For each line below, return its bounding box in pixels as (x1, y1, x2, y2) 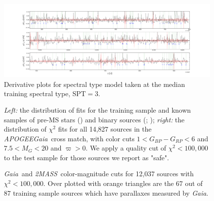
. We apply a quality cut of (86, 143, 166, 153)
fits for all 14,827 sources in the (58, 124, 152, 134)
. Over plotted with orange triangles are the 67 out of (43, 178, 203, 188)
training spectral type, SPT (4, 88, 86, 99)
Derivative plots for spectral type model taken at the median (4, 79, 185, 89)
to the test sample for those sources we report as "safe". (4, 152, 169, 162)
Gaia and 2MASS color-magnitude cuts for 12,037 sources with (4, 168, 194, 179)
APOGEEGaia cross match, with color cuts (4, 133, 135, 143)
